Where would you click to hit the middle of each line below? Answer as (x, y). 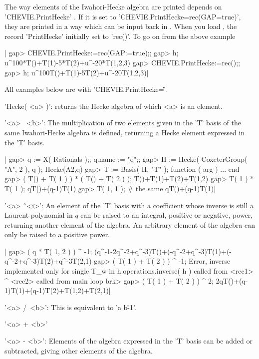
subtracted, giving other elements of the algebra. (79, 350)
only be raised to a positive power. (57, 234)
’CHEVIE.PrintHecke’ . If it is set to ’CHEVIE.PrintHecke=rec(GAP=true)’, (123, 16)
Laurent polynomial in (39, 215)
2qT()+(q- (232, 280)
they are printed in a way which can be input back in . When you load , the (121, 26)
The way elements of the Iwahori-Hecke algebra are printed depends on (113, 6)
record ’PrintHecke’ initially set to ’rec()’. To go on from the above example (120, 36)
